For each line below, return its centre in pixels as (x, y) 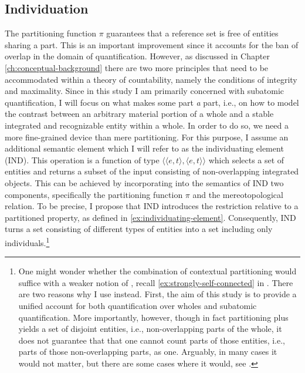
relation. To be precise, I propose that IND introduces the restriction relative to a (152, 206)
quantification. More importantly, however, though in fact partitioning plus (153, 317)
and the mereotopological (238, 194)
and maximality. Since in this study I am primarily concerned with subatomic (144, 91)
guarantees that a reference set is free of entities (192, 33)
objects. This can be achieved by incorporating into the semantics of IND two (144, 182)
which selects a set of (246, 159)
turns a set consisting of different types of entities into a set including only (139, 229)
